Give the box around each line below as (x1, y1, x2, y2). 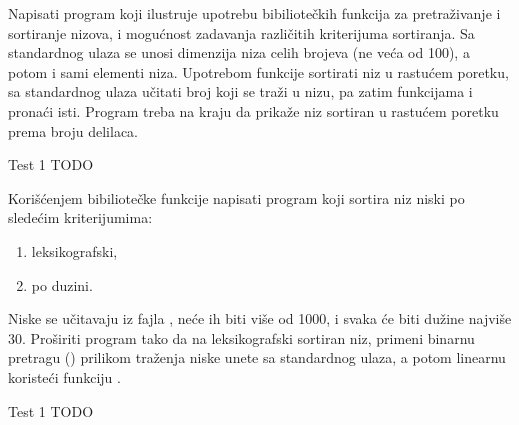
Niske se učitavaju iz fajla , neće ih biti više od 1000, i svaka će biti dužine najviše (8, 308, 512, 329)
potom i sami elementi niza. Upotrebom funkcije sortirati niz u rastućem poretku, (8, 61, 509, 82)
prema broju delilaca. (8, 120, 138, 141)
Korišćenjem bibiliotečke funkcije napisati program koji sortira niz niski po (8, 187, 465, 208)
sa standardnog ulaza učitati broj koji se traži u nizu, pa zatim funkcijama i (8, 81, 473, 102)
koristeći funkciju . (8, 366, 121, 387)
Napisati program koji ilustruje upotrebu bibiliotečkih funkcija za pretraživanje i (8, 3, 501, 23)
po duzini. (31, 274, 93, 295)
